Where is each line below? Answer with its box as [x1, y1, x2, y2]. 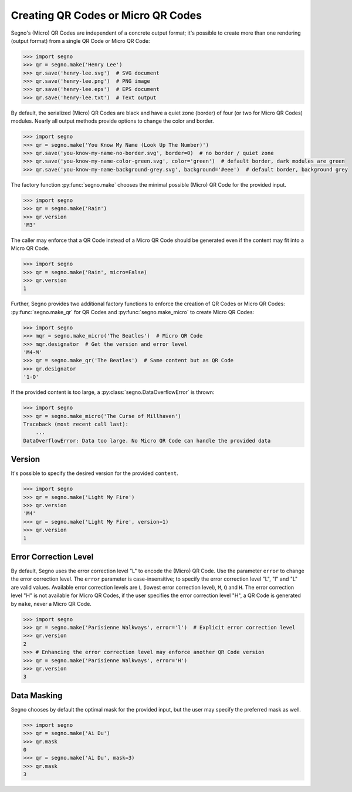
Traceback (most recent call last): [23, 420, 129, 427]
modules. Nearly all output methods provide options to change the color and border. [11, 117, 214, 124]
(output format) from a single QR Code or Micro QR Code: [11, 37, 150, 44]
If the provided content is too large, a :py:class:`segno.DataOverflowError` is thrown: [11, 389, 215, 396]
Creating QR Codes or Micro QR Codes [11, 9, 202, 22]
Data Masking [11, 690, 63, 700]
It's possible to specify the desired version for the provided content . [11, 470, 178, 477]
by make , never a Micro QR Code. [11, 600, 92, 607]
